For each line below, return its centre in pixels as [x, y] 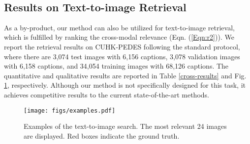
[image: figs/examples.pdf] [70, 110]
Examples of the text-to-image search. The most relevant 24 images [125, 126]
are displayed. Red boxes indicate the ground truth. [102, 135]
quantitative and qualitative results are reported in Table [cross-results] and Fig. [125, 75]
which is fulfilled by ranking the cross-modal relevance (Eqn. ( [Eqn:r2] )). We [119, 37]
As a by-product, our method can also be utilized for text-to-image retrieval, [119, 27]
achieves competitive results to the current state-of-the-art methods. [107, 94]
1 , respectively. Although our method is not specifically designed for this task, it [125, 85]
